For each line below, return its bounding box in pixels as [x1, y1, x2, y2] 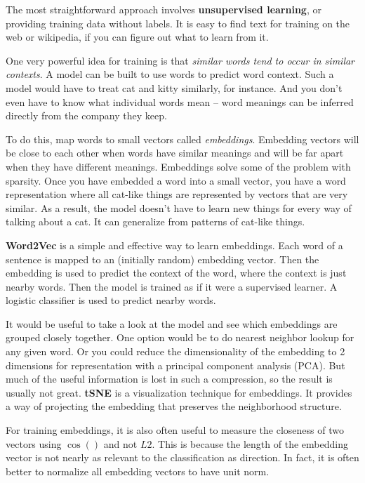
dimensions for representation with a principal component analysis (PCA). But [6, 357, 345, 372]
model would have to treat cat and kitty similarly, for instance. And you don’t [6, 80, 343, 95]
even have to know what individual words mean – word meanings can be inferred [6, 94, 354, 109]
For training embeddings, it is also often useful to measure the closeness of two [6, 423, 344, 437]
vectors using [6, 436, 62, 451]
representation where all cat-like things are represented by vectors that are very [6, 187, 348, 201]
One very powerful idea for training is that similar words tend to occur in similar [6, 53, 355, 67]
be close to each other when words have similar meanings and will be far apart [6, 145, 344, 160]
